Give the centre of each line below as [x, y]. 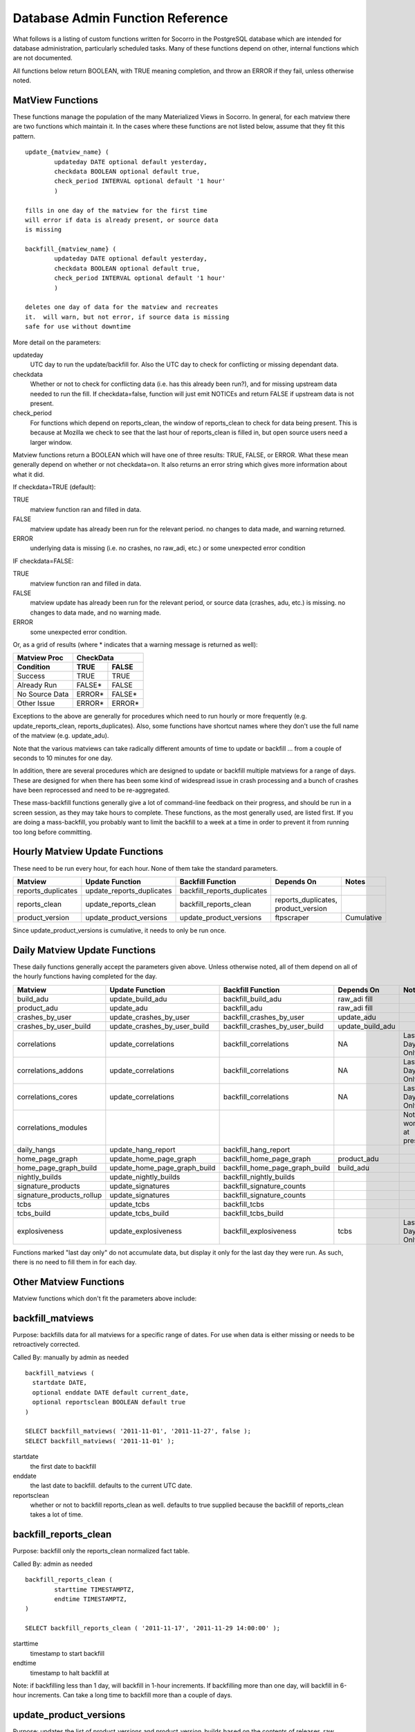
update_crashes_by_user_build [159, 1026]
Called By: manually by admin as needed [71, 1357]
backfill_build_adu [252, 999]
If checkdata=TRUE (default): [54, 487]
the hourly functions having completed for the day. [85, 976]
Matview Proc [40, 658]
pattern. [24, 136]
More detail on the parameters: [57, 342]
